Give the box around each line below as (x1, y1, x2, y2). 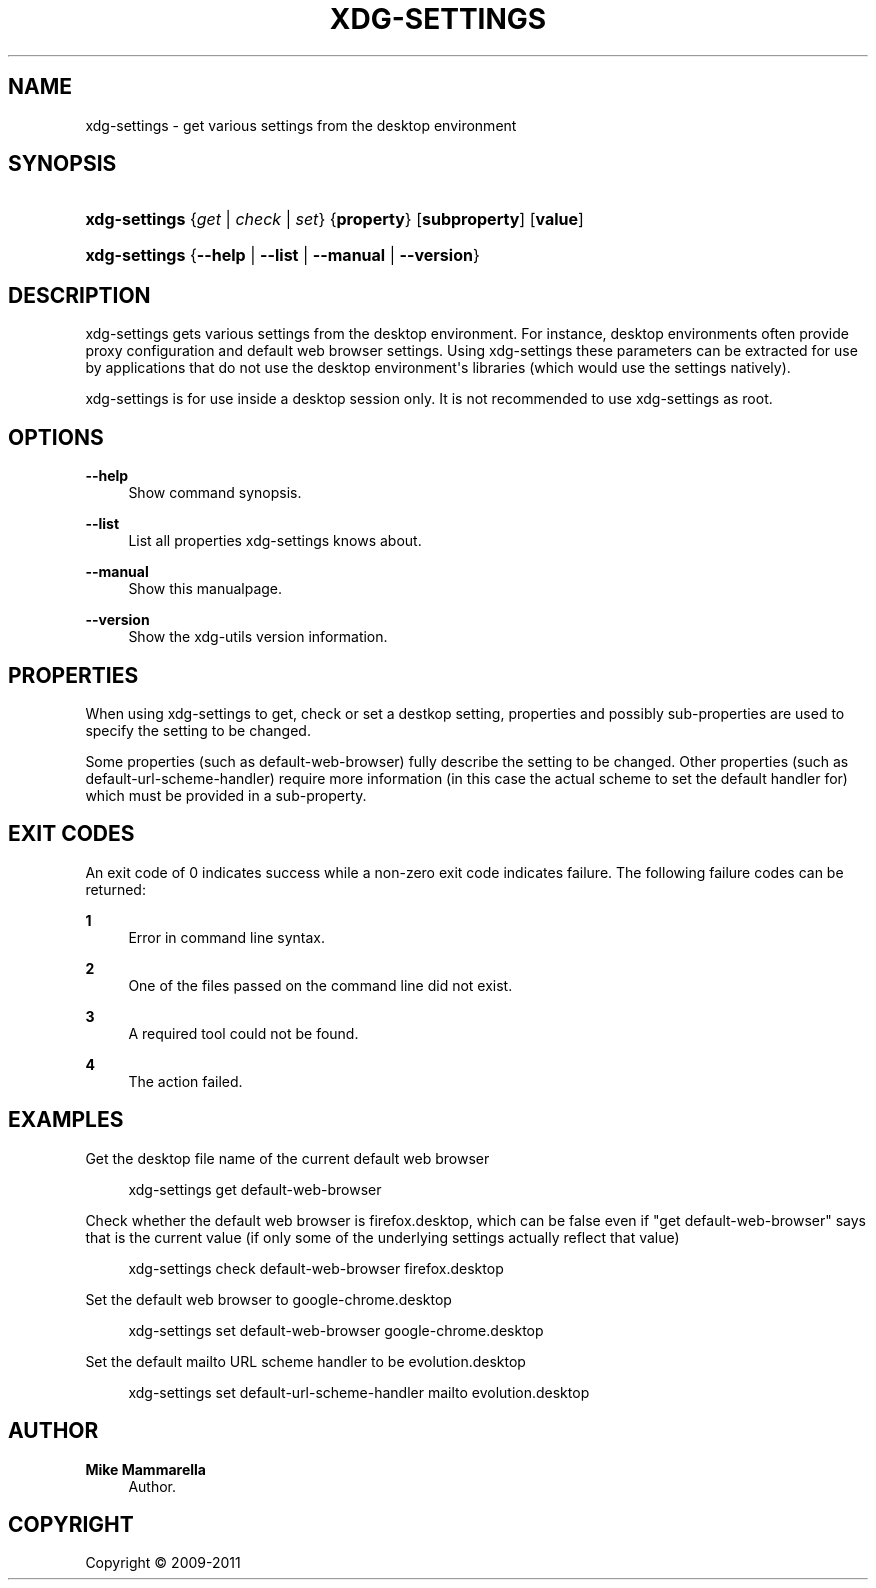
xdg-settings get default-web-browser (128, 1180, 382, 1198)
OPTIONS (8, 424, 104, 450)
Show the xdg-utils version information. (128, 628, 388, 646)
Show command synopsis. (128, 484, 302, 502)
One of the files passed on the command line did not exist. (128, 976, 513, 994)
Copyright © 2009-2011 (85, 1554, 241, 1572)
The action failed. (128, 1072, 243, 1090)
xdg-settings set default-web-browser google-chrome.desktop (128, 1321, 544, 1339)
